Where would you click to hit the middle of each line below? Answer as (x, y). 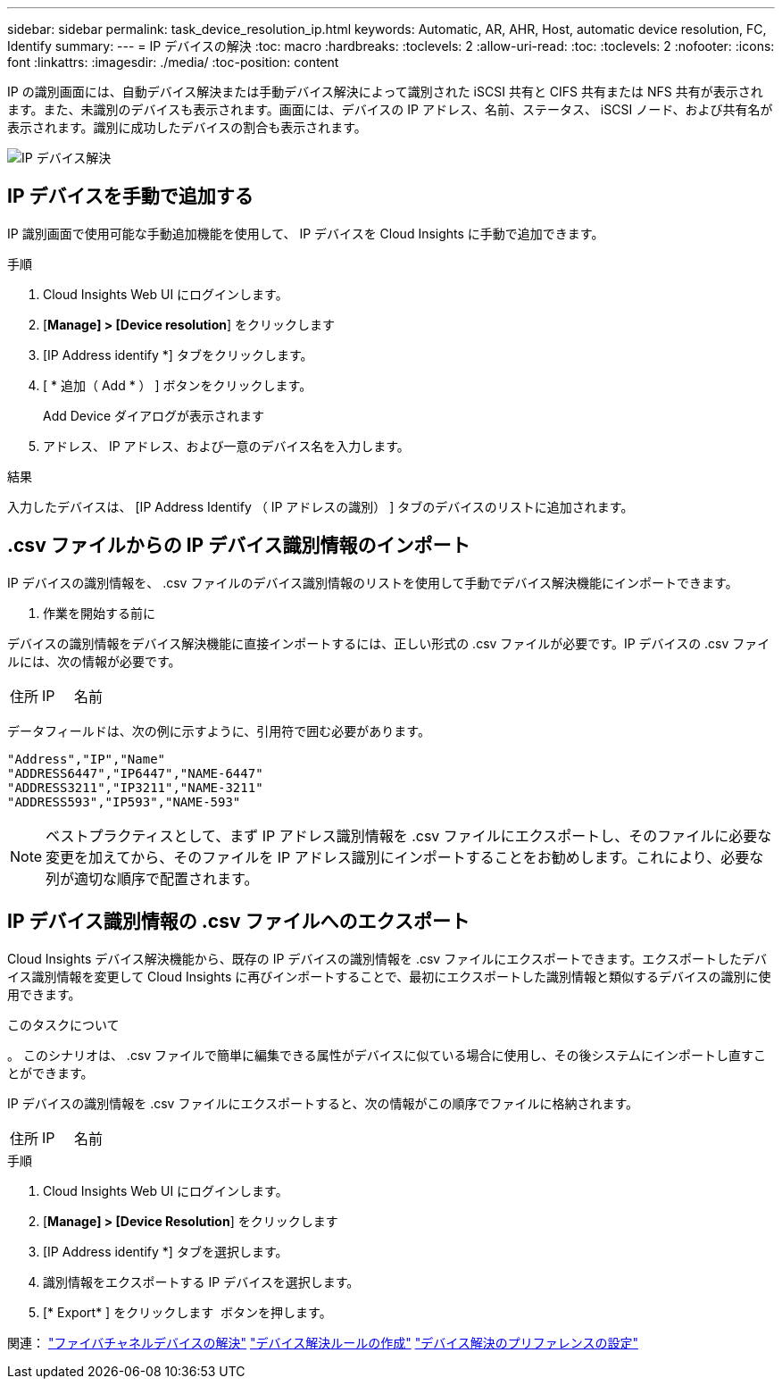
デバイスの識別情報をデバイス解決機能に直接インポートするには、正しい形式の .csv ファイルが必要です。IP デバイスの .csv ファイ (389, 643)
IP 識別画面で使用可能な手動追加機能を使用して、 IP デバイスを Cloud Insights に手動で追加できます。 (306, 233)
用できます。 (44, 994)
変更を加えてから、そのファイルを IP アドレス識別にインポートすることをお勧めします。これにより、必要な (405, 857)
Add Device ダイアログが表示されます (154, 415)
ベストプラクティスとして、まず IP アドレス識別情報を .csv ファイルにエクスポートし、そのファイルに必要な (409, 835)
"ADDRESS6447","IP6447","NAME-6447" (135, 773)
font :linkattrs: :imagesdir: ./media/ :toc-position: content (173, 62)
